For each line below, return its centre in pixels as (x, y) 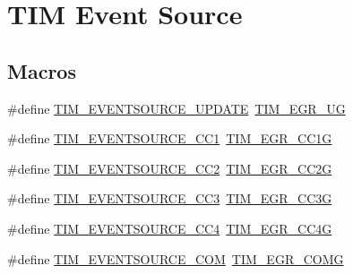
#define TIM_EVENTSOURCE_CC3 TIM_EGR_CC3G (170, 198)
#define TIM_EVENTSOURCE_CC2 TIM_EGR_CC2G (170, 168)
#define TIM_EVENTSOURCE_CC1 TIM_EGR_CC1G (170, 138)
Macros (42, 70)
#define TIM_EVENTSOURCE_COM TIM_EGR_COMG (176, 258)
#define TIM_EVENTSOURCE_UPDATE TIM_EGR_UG (176, 108)
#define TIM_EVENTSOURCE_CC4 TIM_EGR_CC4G (170, 228)
